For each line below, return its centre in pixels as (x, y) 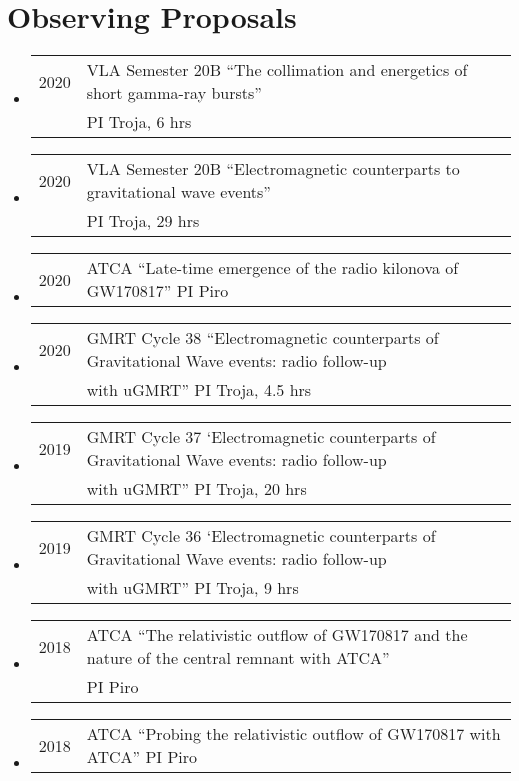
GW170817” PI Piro (157, 291)
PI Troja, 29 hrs (143, 221)
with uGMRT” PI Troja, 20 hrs (196, 489)
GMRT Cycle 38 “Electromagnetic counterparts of (262, 338)
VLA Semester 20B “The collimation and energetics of (277, 70)
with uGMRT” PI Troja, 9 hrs (192, 588)
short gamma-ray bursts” (174, 93)
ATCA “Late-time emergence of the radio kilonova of (272, 268)
